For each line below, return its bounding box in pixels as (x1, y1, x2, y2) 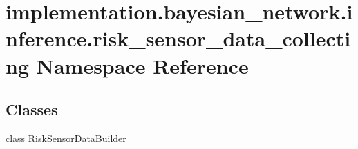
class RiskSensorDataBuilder (6, 130, 126, 145)
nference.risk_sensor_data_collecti (6, 24, 351, 52)
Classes (6, 99, 58, 120)
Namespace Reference (36, 51, 249, 79)
